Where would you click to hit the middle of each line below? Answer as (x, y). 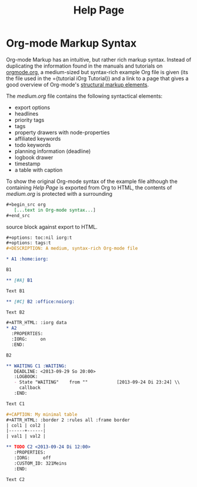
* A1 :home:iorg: (27, 259)
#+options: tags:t (29, 243)
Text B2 (16, 312)
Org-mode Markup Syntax (71, 43)
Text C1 (16, 403)
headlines (26, 114)
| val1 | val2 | (26, 436)
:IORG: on (29, 339)
